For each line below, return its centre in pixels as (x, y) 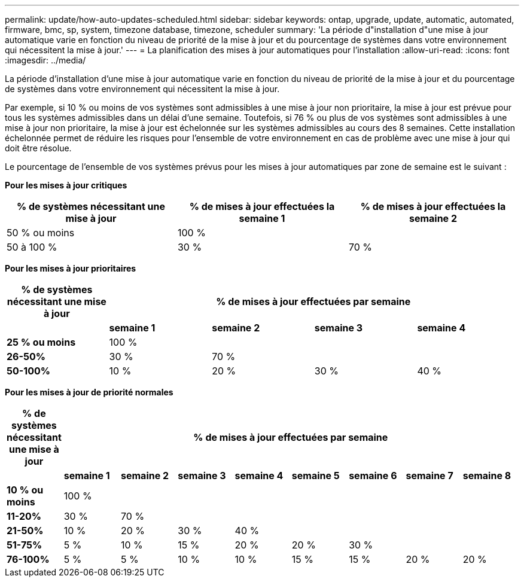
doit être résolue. (38, 148)
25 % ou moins (41, 342)
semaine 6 (373, 476)
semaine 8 (487, 476)
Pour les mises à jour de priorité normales (89, 392)
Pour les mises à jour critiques (66, 185)
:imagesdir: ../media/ (45, 60)
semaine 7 (429, 476)
